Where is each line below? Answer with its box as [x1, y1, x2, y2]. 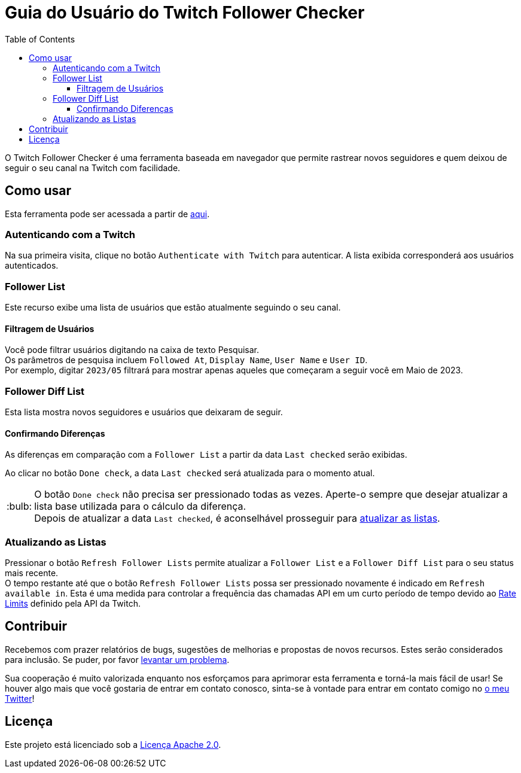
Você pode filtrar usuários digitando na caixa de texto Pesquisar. [5, 345, 260, 355]
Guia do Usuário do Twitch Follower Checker [5, 2, 365, 23]
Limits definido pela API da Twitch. [5, 598, 141, 609]
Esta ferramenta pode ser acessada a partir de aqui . [5, 208, 210, 219]
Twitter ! [5, 693, 35, 704]
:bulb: [7, 500, 32, 513]
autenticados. [5, 260, 59, 271]
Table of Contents [5, 34, 75, 44]
